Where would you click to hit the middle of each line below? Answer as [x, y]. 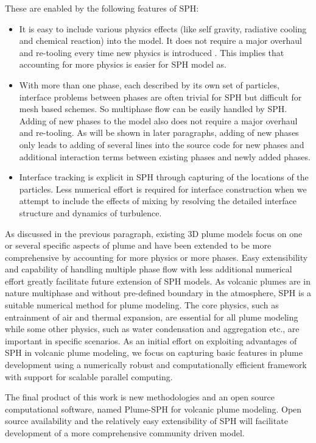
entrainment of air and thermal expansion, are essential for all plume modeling [152, 317]
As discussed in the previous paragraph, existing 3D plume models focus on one [154, 233]
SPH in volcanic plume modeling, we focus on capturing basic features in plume [154, 353]
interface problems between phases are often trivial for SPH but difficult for [160, 97]
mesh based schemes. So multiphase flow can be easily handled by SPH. [153, 109]
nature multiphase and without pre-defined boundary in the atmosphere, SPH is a [158, 293]
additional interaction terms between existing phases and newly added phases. [165, 156]
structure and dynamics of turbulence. [90, 212]
